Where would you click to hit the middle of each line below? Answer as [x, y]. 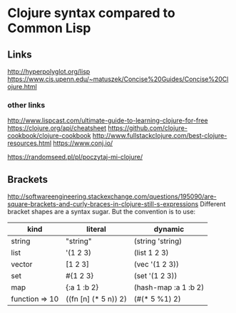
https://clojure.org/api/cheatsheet [57, 128]
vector [22, 265]
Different [213, 204]
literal [97, 229]
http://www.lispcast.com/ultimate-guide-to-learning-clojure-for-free [108, 121]
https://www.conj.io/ [83, 143]
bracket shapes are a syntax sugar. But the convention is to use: [102, 212]
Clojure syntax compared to [92, 13]
